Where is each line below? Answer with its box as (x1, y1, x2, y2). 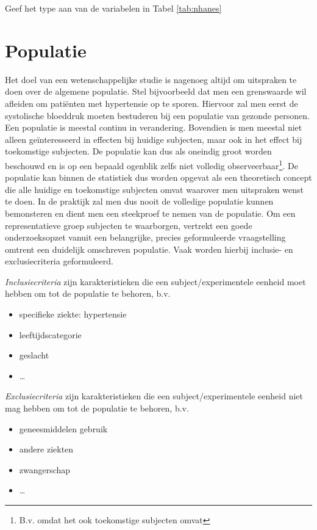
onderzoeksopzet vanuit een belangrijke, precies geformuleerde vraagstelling (5, 231, 286, 244)
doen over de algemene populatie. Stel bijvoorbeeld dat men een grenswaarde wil (5, 85, 307, 98)
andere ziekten (19, 443, 74, 456)
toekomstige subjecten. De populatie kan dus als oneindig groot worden (5, 145, 272, 158)
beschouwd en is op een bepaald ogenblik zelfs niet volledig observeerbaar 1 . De (5, 157, 298, 172)
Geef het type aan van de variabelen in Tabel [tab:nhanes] (5, 2, 222, 14)
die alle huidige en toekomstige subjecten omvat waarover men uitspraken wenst (5, 183, 304, 195)
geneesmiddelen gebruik (19, 422, 108, 435)
